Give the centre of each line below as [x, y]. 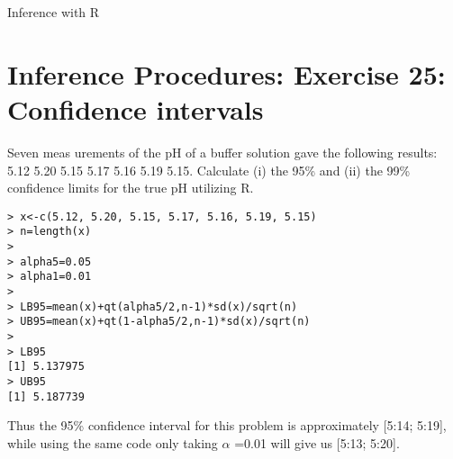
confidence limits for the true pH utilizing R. [131, 188]
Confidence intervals [136, 108]
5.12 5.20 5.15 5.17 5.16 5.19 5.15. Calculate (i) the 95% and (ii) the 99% [209, 170]
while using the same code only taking [113, 442]
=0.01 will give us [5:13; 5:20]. [317, 442]
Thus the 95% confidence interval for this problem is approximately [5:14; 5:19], [227, 425]
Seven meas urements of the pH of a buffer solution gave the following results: [222, 152]
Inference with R [54, 12]
